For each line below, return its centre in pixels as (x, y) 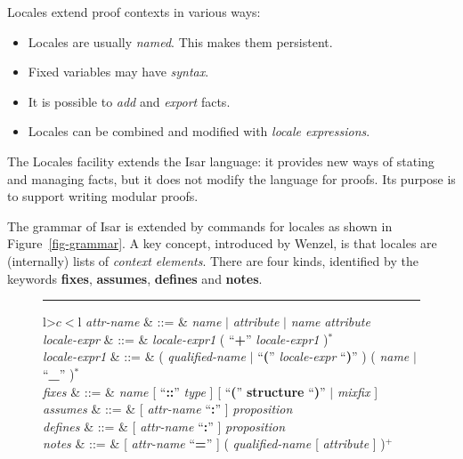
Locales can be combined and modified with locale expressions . (199, 131)
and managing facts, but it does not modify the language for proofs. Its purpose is (231, 178)
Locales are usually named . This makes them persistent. (180, 41)
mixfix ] (357, 391)
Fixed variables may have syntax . (118, 72)
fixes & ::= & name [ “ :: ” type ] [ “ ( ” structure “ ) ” (184, 391)
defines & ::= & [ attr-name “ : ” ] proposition (164, 426)
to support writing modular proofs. (103, 196)
